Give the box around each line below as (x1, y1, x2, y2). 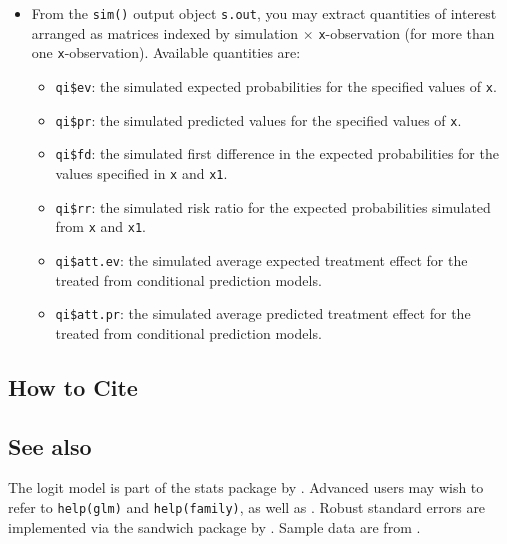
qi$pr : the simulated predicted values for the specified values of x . (55, 109, 462, 130)
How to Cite (8, 371, 138, 402)
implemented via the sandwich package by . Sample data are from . (8, 516, 421, 537)
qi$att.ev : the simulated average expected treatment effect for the (55, 249, 468, 270)
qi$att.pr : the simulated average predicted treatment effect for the (55, 303, 471, 324)
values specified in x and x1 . (55, 162, 228, 183)
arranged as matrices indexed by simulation (31, 22, 299, 43)
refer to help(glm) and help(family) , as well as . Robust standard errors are (8, 496, 486, 517)
